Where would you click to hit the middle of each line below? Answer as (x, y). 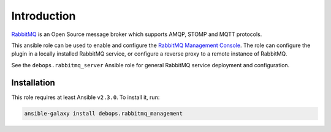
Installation (33, 82)
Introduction (44, 16)
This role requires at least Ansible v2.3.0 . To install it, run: (86, 97)
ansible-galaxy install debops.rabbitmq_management (104, 113)
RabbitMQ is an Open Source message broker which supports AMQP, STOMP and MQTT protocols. (137, 34)
